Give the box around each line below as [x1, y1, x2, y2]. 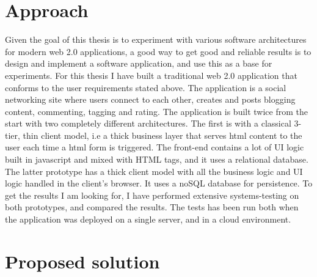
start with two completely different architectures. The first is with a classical [5, 117, 291, 130]
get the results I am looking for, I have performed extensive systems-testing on [5, 188, 299, 201]
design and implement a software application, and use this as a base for [5, 57, 272, 70]
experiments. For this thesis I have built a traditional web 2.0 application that [5, 68, 297, 81]
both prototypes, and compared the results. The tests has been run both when [5, 201, 299, 213]
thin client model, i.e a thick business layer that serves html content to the [23, 128, 302, 141]
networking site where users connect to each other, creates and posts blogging [5, 93, 296, 106]
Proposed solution [5, 248, 160, 273]
